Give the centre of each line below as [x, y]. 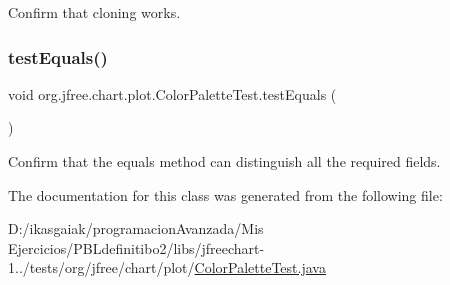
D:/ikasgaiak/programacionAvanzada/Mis [136, 228]
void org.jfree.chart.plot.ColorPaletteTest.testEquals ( [172, 93]
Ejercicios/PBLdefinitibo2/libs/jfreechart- [136, 247]
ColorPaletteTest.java [260, 267]
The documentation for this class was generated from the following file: [225, 194]
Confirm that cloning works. [94, 12]
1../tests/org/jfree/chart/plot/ [101, 267]
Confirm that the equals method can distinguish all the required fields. [224, 161]
